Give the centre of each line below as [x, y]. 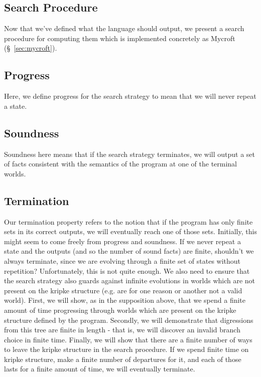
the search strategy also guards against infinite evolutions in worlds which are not [130, 280]
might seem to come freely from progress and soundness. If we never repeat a [122, 241]
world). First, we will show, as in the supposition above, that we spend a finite [125, 300]
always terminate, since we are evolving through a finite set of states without [122, 260]
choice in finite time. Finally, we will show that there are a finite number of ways [128, 339]
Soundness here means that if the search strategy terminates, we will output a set [129, 154]
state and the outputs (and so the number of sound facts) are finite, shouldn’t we [129, 251]
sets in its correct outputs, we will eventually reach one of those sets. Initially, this [130, 231]
